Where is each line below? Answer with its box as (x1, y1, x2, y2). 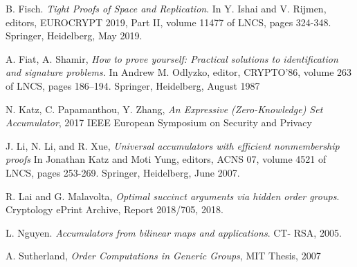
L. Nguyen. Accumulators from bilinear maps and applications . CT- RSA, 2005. (6, 225, 342, 239)
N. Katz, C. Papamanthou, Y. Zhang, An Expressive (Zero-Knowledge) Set (6, 101, 323, 116)
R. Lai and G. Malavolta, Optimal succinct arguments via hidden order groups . (6, 188, 340, 203)
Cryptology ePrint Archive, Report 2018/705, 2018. (6, 202, 223, 217)
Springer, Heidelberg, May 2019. (6, 28, 143, 43)
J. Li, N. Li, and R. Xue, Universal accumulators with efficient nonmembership (6, 138, 340, 152)
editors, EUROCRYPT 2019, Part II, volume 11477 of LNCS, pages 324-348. (6, 14, 331, 29)
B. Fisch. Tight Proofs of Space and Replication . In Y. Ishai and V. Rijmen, (6, 1, 327, 15)
